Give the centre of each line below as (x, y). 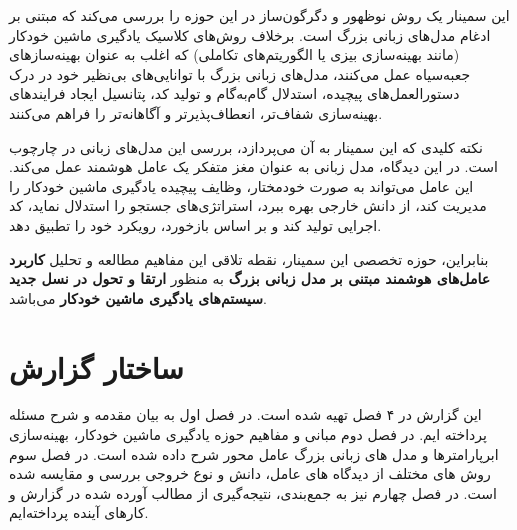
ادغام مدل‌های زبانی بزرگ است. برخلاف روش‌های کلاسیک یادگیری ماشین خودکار (250, 34)
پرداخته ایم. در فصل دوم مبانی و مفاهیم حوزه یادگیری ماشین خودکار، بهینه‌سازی (248, 434)
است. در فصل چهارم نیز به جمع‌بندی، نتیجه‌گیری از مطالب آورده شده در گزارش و (253, 492)
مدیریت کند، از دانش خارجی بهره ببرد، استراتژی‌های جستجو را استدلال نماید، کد (248, 205)
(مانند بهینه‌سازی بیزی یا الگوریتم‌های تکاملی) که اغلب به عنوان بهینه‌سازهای (234, 54)
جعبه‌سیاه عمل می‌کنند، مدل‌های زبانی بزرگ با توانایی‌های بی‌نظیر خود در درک (240, 73)
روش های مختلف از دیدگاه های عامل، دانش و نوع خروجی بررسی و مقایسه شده (250, 473)
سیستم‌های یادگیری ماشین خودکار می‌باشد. (138, 297)
